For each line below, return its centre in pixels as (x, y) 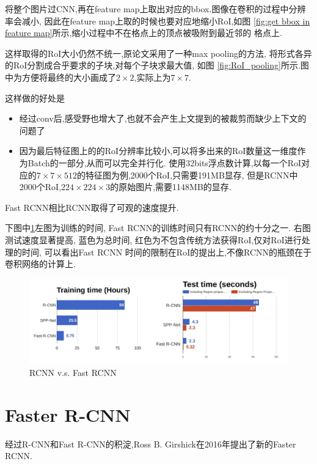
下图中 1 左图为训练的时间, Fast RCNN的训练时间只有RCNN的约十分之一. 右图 (158, 228)
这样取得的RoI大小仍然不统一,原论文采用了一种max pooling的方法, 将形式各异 (158, 53)
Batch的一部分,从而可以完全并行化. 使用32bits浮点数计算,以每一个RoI (165, 162)
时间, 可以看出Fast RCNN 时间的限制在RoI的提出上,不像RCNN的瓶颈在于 (167, 252)
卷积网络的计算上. (40, 264)
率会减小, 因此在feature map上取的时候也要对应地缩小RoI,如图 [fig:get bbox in (158, 20)
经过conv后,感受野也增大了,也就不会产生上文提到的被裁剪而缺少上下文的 (163, 118)
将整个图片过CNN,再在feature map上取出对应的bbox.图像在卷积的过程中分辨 (155, 9)
